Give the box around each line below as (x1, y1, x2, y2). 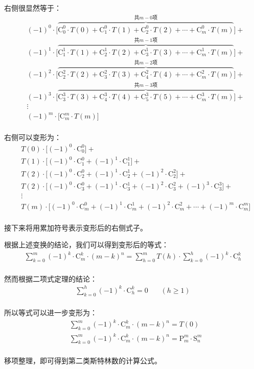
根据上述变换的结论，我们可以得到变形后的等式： (4, 239, 169, 250)
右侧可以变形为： (4, 131, 61, 142)
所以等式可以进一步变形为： (4, 307, 97, 318)
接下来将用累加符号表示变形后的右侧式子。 (4, 222, 147, 233)
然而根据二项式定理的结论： (4, 273, 97, 284)
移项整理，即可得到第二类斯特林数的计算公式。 (4, 355, 161, 365)
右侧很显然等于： (4, 3, 61, 13)
